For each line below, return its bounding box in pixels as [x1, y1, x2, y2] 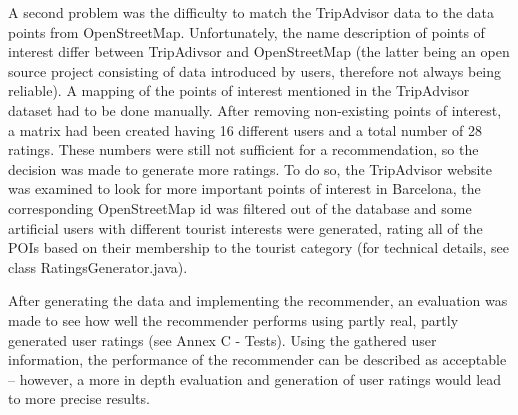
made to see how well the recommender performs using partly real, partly [8, 309, 459, 330]
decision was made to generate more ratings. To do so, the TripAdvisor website [8, 158, 492, 179]
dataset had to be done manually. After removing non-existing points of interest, [8, 99, 502, 120]
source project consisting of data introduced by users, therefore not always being [8, 60, 502, 81]
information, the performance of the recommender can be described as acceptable [8, 349, 507, 370]
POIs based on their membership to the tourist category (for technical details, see [8, 237, 509, 258]
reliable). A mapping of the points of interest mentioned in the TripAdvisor [8, 80, 470, 101]
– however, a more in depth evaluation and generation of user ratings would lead [8, 368, 502, 389]
